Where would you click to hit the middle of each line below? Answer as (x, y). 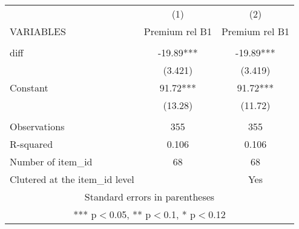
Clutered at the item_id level (72, 179)
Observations (37, 126)
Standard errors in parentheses (149, 197)
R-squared (31, 144)
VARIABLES (38, 31)
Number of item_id (51, 161)
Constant (29, 88)
